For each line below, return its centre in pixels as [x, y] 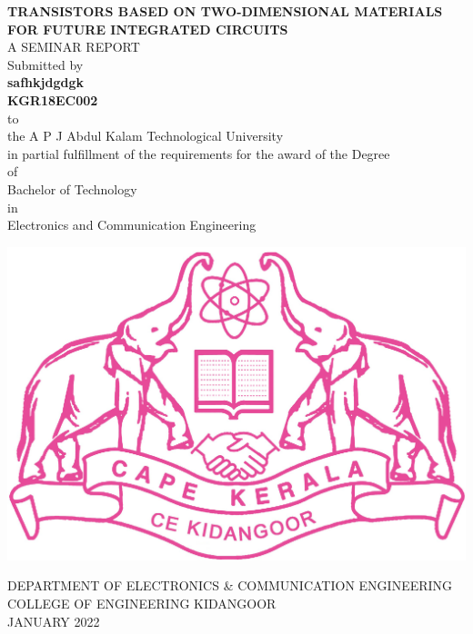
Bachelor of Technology [72, 188]
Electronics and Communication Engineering [132, 225]
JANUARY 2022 [54, 621]
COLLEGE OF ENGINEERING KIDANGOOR [142, 603]
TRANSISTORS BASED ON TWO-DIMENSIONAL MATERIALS [225, 11]
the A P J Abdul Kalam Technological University [146, 136]
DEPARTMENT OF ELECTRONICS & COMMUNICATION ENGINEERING [230, 585]
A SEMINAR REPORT [74, 47]
